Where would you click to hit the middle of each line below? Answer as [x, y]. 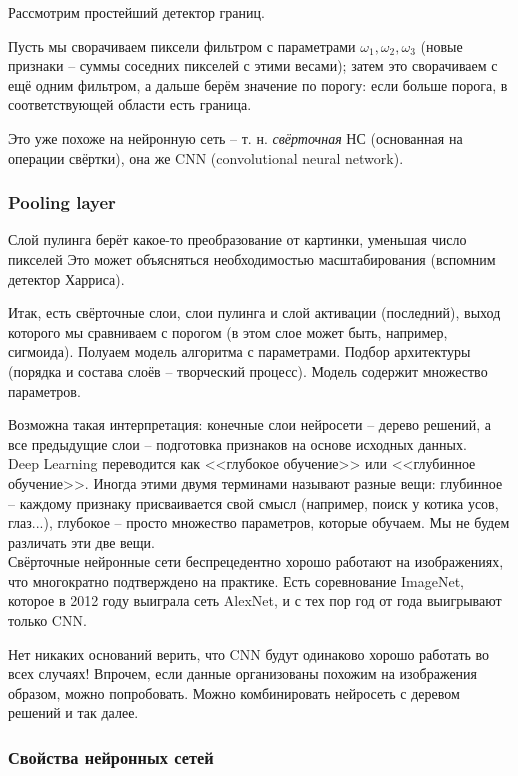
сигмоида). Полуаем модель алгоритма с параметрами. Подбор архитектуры [239, 351]
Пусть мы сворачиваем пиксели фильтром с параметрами [182, 45]
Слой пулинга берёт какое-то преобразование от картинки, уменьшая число [237, 239]
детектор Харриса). [66, 278]
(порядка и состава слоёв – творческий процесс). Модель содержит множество [248, 370]
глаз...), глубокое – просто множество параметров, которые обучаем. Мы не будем [259, 522]
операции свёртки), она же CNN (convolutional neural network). [206, 157]
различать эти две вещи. [81, 541]
